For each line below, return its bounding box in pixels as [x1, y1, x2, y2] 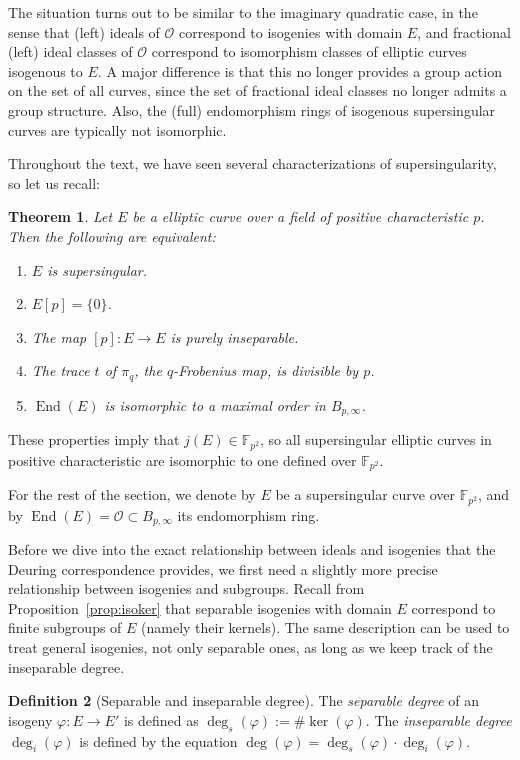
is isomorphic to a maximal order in [104, 394, 326, 415]
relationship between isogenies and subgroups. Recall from [8, 578, 365, 599]
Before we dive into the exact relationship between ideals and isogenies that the [8, 539, 496, 560]
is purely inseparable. [170, 326, 299, 347]
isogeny [8, 709, 53, 730]
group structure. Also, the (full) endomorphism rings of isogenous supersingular [8, 99, 496, 120]
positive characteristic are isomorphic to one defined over [8, 449, 357, 470]
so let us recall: [8, 172, 100, 193]
